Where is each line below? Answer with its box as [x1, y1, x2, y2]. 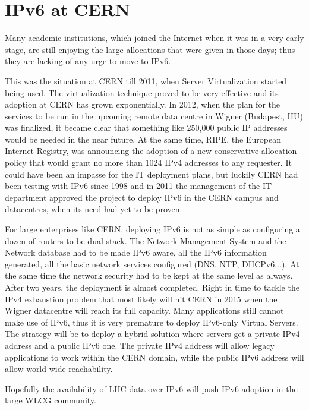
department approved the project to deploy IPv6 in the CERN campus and [5, 191, 279, 203]
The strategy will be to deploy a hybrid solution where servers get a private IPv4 [5, 327, 300, 340]
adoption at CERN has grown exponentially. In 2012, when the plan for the [5, 98, 280, 111]
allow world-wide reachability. [5, 362, 113, 375]
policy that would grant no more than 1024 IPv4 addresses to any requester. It [5, 156, 292, 169]
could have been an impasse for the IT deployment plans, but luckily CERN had [5, 168, 298, 180]
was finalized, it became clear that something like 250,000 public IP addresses [5, 121, 288, 134]
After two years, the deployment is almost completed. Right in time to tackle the [5, 281, 299, 293]
